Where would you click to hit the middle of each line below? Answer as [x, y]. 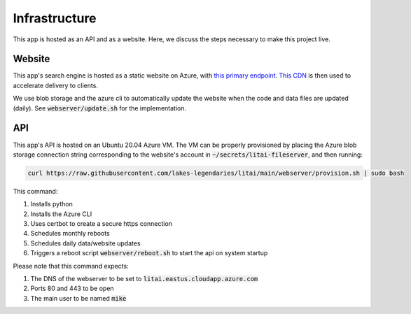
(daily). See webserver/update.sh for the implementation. [100, 108]
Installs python [51, 204]
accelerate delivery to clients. [55, 85]
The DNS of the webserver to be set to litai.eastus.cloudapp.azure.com [144, 279]
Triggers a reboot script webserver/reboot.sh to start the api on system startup [149, 253]
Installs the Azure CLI [61, 214]
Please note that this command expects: [71, 266]
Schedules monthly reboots [70, 234]
